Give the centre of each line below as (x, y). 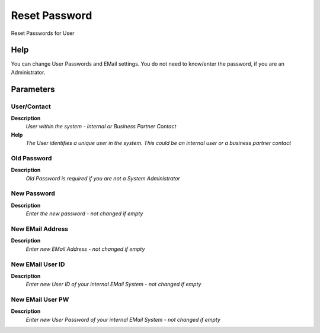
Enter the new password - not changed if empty (84, 214)
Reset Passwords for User (43, 33)
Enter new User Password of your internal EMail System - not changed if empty (123, 319)
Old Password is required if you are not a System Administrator (103, 178)
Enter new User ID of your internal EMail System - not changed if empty (113, 284)
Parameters (33, 89)
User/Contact (31, 106)
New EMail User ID (38, 264)
